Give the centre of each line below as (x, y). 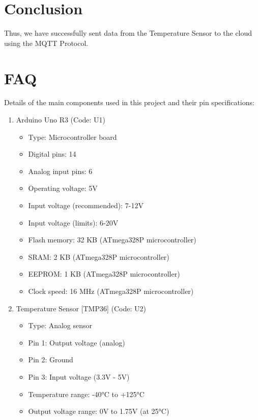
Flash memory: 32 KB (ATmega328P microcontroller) (112, 240)
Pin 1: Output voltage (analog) (77, 342)
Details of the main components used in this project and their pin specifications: (129, 102)
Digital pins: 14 (52, 154)
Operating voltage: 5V (63, 188)
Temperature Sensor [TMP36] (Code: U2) (81, 308)
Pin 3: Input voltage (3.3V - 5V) (79, 376)
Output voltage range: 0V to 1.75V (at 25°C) (99, 411)
